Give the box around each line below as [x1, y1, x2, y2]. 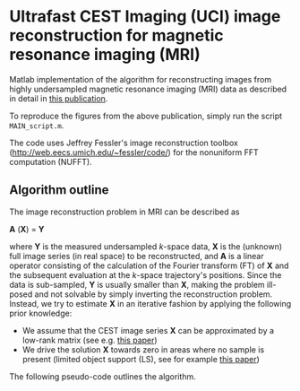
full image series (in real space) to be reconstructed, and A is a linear [9, 250, 264, 261]
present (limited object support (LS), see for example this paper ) [21, 353, 260, 364]
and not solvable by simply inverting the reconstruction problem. [34, 289, 273, 300]
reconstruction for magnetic [9, 25, 224, 46]
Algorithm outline [9, 182, 109, 198]
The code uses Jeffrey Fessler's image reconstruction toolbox [9, 137, 239, 148]
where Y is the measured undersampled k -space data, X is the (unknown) [9, 240, 283, 252]
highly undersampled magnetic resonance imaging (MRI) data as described [9, 83, 287, 94]
